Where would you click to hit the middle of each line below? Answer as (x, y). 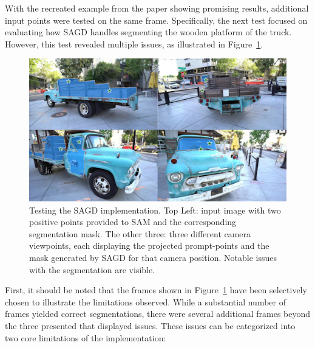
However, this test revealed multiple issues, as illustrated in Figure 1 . (134, 43)
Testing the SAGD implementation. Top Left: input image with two (155, 210)
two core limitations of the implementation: (86, 337)
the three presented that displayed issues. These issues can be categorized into (150, 325)
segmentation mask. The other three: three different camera (140, 233)
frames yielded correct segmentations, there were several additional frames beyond (158, 314)
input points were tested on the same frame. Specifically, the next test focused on (156, 20)
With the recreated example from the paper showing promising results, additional (157, 8)
